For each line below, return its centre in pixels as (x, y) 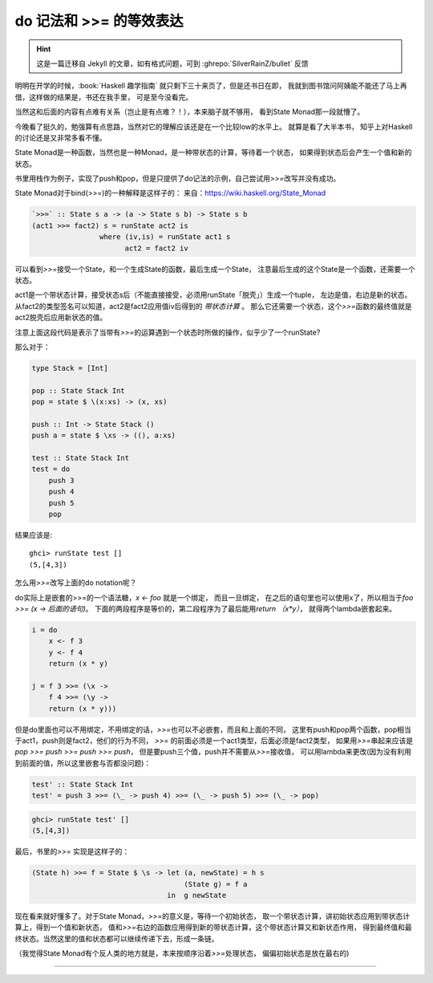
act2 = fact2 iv (156, 248)
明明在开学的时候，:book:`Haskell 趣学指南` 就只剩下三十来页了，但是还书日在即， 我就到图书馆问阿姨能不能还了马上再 (211, 86)
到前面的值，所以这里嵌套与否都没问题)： (83, 763)
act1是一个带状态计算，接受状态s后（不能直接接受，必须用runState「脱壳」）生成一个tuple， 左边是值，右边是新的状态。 (213, 295)
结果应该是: (34, 534)
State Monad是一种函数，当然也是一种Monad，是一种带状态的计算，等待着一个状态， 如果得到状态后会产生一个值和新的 (213, 152)
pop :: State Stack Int (79, 390)
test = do (51, 469)
